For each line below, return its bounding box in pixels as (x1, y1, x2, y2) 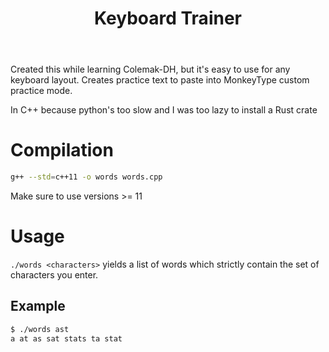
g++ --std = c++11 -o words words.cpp (10, 172, 163, 182)
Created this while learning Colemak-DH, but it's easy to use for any (10, 63, 291, 76)
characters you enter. (10, 268, 99, 281)
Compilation (10, 139, 114, 162)
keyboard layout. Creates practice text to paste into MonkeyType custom (10, 74, 310, 86)
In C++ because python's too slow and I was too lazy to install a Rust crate (10, 104, 318, 116)
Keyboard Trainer (94, 7, 242, 30)
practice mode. (10, 85, 73, 97)
